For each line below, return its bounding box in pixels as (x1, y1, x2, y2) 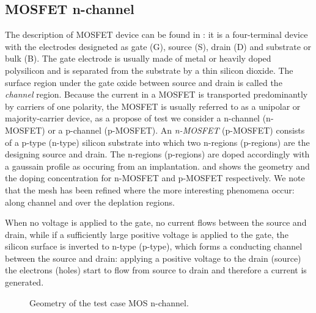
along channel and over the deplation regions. (5, 195, 175, 208)
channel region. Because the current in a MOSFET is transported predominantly (5, 88, 308, 101)
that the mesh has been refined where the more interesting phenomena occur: (5, 183, 295, 196)
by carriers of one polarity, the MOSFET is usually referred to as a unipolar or (5, 99, 301, 112)
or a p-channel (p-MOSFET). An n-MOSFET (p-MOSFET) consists (48, 123, 305, 136)
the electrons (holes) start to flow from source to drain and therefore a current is (5, 264, 307, 276)
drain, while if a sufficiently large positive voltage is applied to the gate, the (5, 228, 288, 240)
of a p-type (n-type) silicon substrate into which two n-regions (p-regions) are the (5, 135, 310, 148)
